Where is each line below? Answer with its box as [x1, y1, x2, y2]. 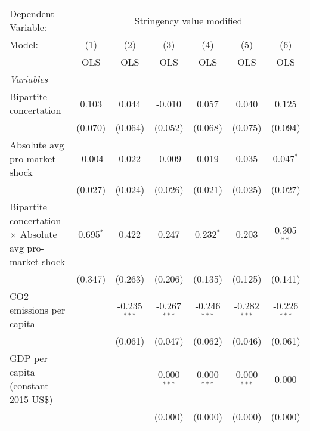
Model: [10, 38, 39, 51]
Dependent [10, 7, 55, 20]
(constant [10, 379, 49, 392]
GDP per [10, 351, 48, 365]
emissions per [10, 303, 66, 317]
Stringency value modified [134, 13, 243, 27]
